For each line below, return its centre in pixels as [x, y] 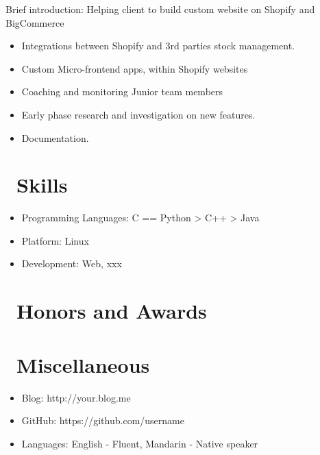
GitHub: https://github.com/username [103, 420]
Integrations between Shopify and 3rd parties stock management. [158, 46]
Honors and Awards [112, 311]
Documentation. [55, 137]
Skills [42, 185]
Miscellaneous [83, 364]
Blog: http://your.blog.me [76, 397]
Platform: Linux [55, 240]
